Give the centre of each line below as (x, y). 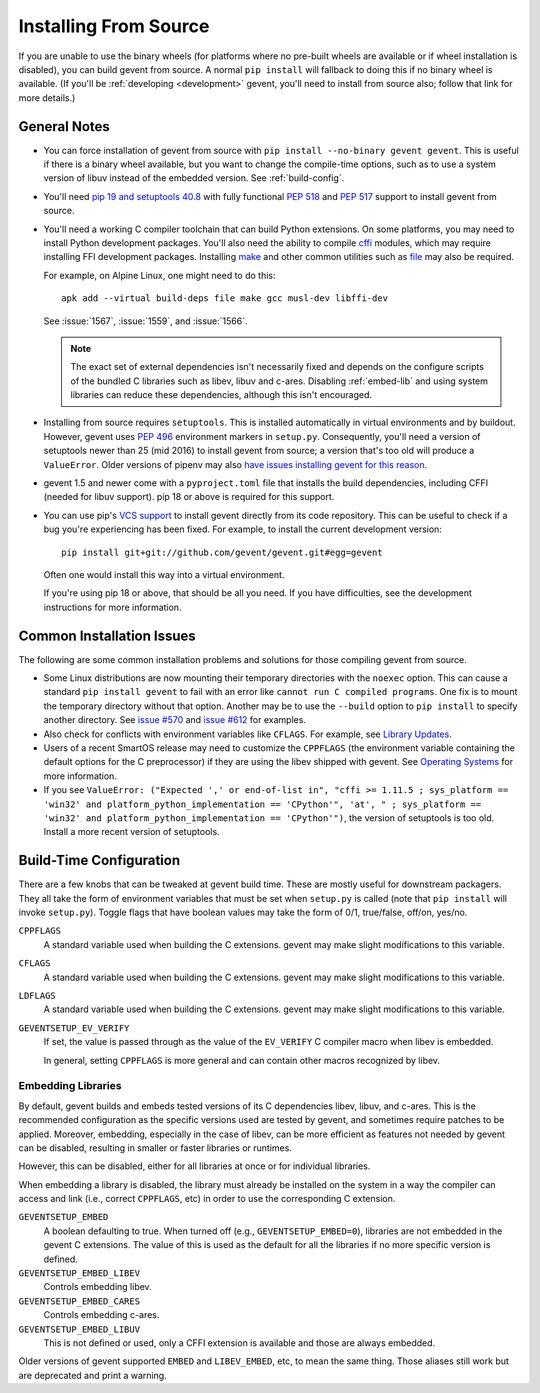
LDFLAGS (37, 996)
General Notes (64, 126)
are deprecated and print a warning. (92, 1375)
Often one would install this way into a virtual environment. (164, 574)
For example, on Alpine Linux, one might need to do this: (159, 275)
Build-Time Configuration (99, 860)
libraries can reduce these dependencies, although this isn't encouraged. (221, 395)
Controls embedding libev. (97, 1287)
